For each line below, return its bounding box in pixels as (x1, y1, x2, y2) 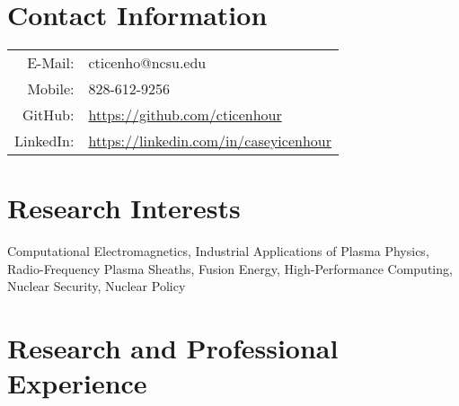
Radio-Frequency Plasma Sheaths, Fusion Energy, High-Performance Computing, (7, 259, 453, 278)
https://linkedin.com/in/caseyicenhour (88, 130, 331, 152)
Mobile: (27, 78, 75, 100)
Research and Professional (7, 330, 339, 366)
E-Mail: (27, 52, 75, 74)
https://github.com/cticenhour (88, 104, 282, 126)
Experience (7, 365, 147, 402)
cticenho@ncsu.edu (88, 52, 207, 74)
